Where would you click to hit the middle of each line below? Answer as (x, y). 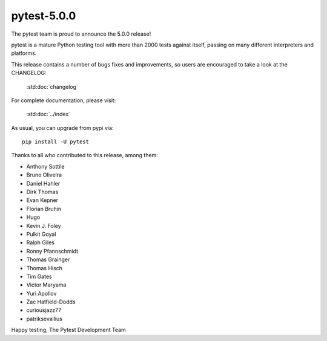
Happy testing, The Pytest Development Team (69, 330)
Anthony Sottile (45, 166)
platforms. (24, 53)
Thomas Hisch (45, 268)
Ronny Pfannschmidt (52, 251)
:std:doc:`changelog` (52, 86)
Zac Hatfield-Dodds (51, 302)
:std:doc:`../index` (48, 114)
